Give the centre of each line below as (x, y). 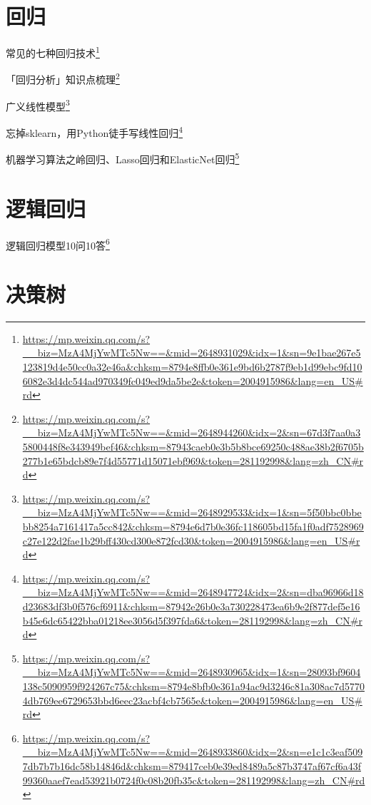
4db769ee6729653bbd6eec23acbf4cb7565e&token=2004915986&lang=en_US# (192, 700)
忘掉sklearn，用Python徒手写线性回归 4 (95, 131)
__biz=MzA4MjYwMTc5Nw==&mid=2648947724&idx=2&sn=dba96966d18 (193, 592)
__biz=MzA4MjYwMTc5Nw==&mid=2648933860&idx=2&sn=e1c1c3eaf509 (193, 752)
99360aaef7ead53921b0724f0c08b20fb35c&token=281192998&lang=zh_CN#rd (194, 780)
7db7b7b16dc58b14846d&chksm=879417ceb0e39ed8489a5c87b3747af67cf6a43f (192, 765)
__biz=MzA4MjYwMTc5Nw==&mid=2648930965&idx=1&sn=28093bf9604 (192, 672)
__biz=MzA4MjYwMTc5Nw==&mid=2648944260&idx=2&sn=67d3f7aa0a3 (192, 432)
